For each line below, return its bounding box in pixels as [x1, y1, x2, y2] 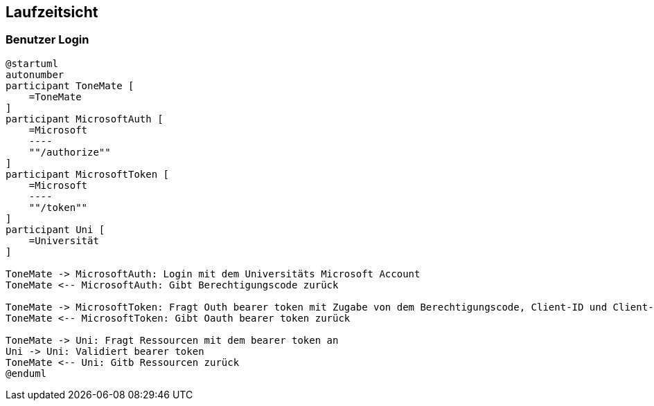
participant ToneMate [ [6, 80, 134, 91]
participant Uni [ [6, 223, 105, 235]
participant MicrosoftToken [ [6, 168, 170, 180]
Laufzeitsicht [6, 3, 98, 21]
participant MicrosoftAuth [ [6, 113, 163, 124]
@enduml [6, 367, 47, 379]
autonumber [6, 68, 64, 80]
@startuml [6, 57, 58, 69]
